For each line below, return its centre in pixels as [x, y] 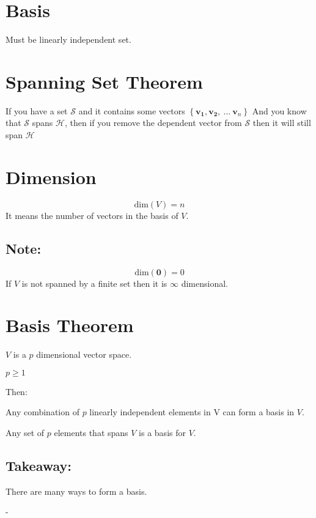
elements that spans [91, 433]
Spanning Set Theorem [104, 81]
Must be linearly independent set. [68, 39]
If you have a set [37, 110]
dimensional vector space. [84, 354]
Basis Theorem [70, 325]
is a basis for [162, 433]
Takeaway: [39, 466]
